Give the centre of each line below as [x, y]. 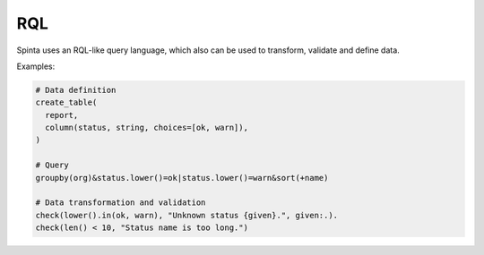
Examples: [36, 66]
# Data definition [76, 90]
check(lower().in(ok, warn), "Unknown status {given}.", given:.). [187, 215]
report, [62, 115]
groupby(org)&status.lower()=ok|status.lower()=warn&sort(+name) [182, 178]
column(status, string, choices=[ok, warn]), [147, 128]
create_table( [66, 102]
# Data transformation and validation [121, 203]
